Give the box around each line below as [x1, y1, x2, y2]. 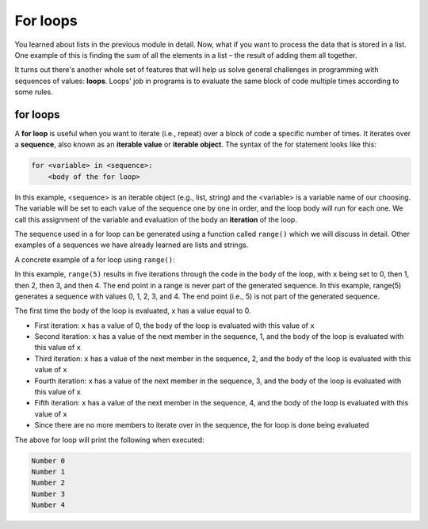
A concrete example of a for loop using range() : [14, 254, 175, 264]
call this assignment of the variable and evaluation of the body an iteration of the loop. [14, 215, 297, 224]
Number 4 [31, 500, 66, 510]
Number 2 [31, 478, 66, 487]
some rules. [14, 87, 53, 97]
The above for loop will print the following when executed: [14, 435, 205, 444]
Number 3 [31, 489, 66, 498]
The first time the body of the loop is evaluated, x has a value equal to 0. [14, 306, 251, 316]
